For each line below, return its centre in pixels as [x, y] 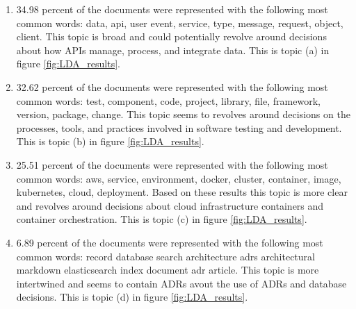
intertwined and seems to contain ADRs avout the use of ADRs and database [181, 283]
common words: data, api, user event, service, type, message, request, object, [180, 23]
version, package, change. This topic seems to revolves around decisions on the [183, 114]
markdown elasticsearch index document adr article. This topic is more [168, 270]
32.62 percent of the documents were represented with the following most [172, 86]
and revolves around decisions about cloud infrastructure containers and [170, 205]
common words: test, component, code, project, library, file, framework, [168, 100]
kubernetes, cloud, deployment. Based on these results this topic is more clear [182, 192]
